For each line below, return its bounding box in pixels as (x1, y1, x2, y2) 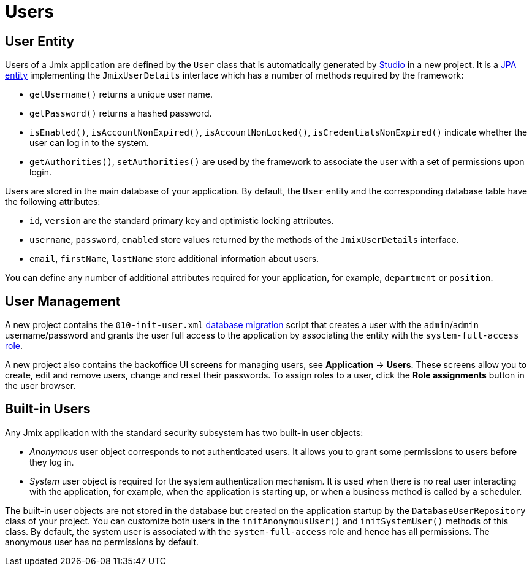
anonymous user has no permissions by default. (5, 536, 199, 547)
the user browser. (5, 380, 76, 391)
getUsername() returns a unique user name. (29, 89, 213, 100)
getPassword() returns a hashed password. (29, 108, 212, 119)
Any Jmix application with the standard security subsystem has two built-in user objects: (5, 427, 363, 438)
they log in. (29, 456, 74, 467)
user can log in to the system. (29, 137, 149, 148)
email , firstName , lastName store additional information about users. (29, 253, 319, 264)
